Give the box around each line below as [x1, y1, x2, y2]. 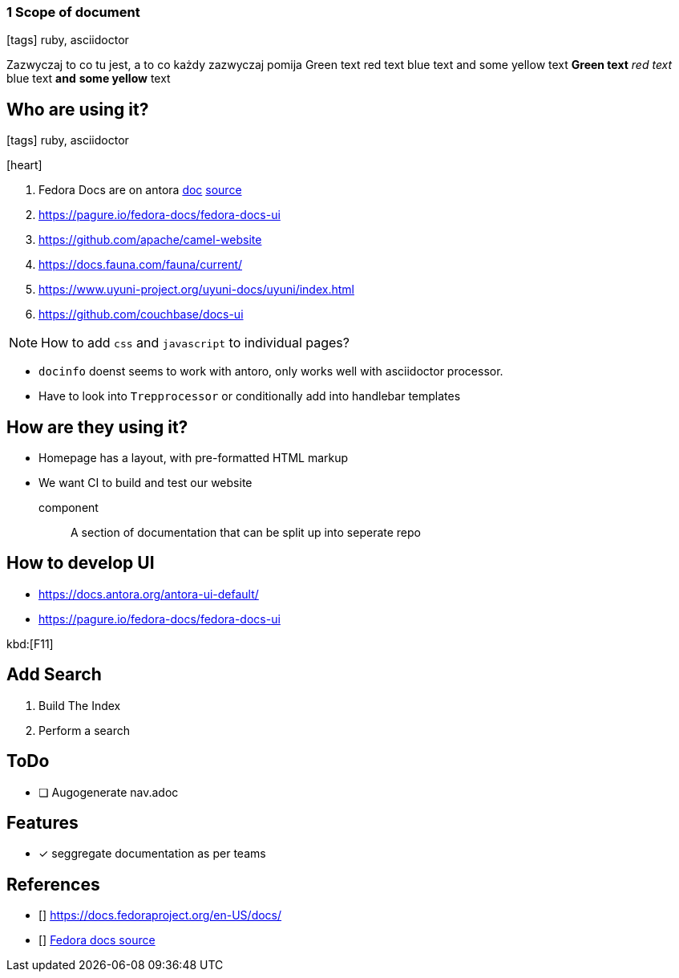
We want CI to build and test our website [38, 476, 253, 490]
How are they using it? [6, 416, 188, 437]
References [6, 874, 100, 895]
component [38, 501, 99, 515]
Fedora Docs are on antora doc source [38, 183, 242, 197]
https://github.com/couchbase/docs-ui [38, 307, 244, 322]
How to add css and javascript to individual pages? [41, 335, 350, 351]
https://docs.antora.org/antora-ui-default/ [38, 586, 259, 601]
